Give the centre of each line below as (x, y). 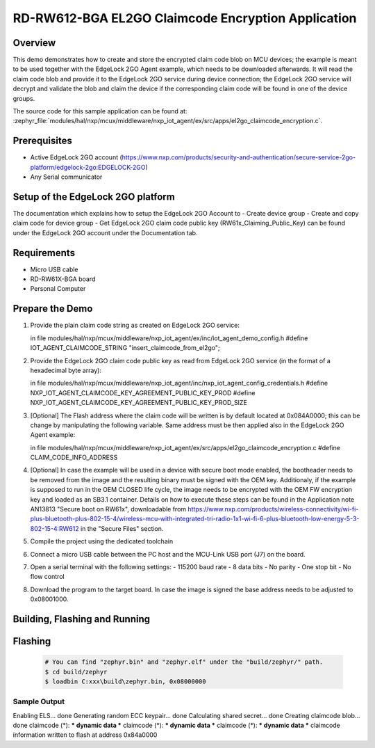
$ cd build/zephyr (76, 672)
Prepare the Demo (53, 309)
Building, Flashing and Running (82, 619)
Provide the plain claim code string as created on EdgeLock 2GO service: (135, 325)
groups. (24, 98)
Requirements (44, 253)
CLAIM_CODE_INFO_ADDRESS (74, 457)
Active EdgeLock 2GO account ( (76, 157)
